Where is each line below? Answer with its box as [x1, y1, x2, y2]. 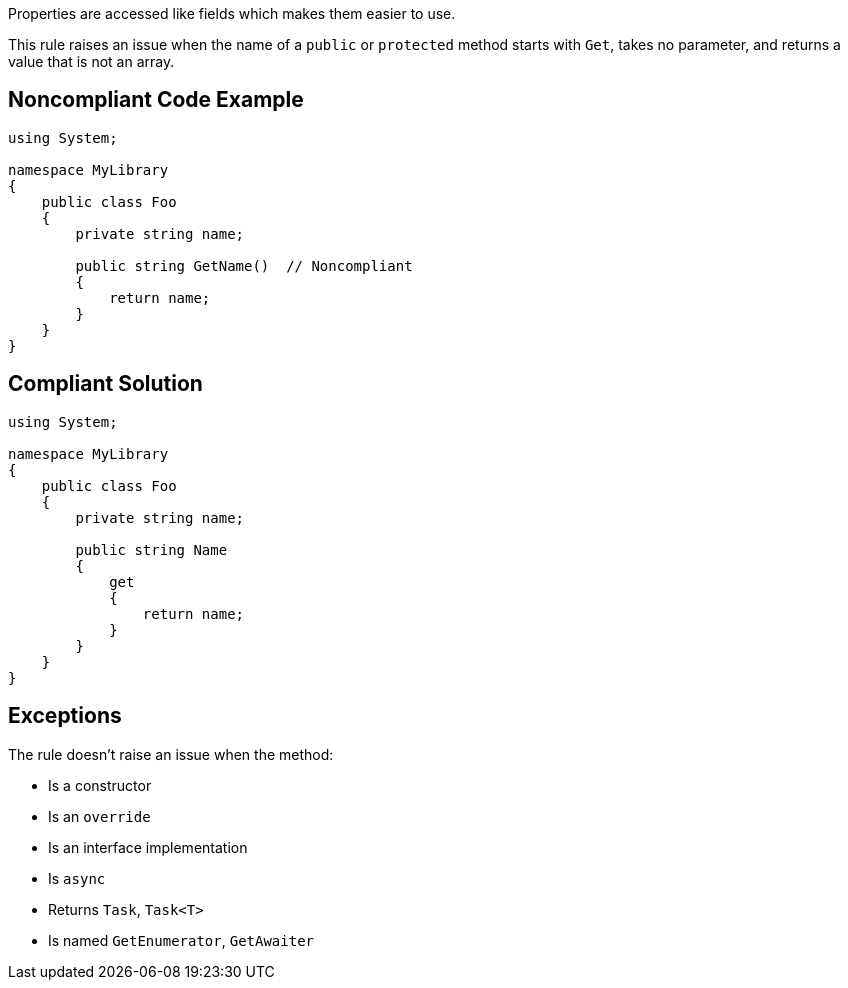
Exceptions [8, 703, 122, 729]
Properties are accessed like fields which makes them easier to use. [8, 5, 456, 22]
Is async [48, 869, 106, 887]
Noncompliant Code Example [8, 87, 304, 113]
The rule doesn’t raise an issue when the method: [8, 745, 334, 763]
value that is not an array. [8, 53, 175, 70]
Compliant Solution [8, 371, 203, 397]
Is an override [48, 807, 151, 825]
